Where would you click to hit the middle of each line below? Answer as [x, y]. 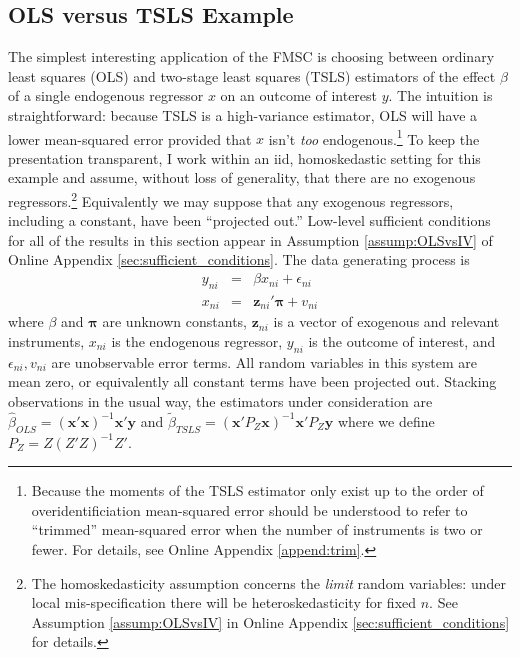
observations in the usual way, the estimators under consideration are [220, 400]
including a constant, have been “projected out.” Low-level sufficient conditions [249, 220]
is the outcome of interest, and [402, 340]
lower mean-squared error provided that [130, 138]
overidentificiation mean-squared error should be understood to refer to [249, 509]
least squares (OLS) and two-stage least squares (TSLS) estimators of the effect [252, 75]
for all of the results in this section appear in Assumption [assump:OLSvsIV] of [250, 239]
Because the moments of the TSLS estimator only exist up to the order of [257, 490]
